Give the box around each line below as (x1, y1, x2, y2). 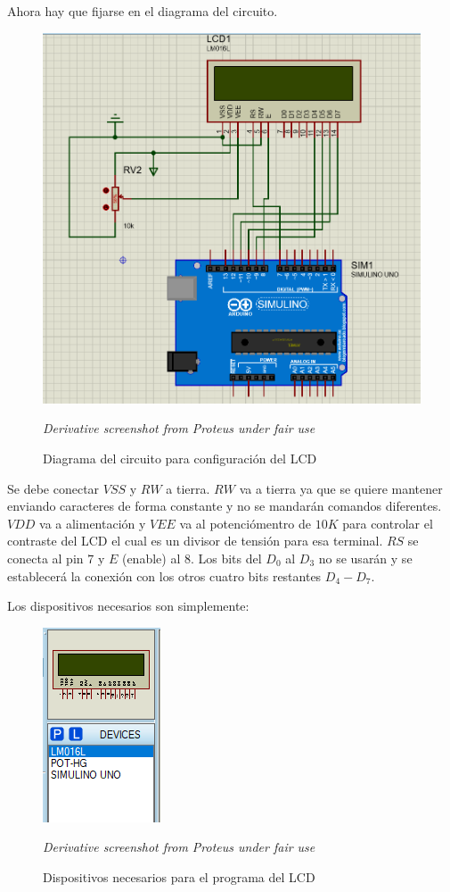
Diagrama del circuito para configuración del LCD (43, 448, 317, 467)
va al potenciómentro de (179, 513, 312, 532)
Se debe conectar (7, 479, 100, 497)
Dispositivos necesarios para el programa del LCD (43, 867, 315, 886)
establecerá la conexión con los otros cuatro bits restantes (7, 566, 322, 585)
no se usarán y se (318, 548, 413, 567)
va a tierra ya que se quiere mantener (239, 479, 443, 497)
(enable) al (121, 548, 181, 567)
